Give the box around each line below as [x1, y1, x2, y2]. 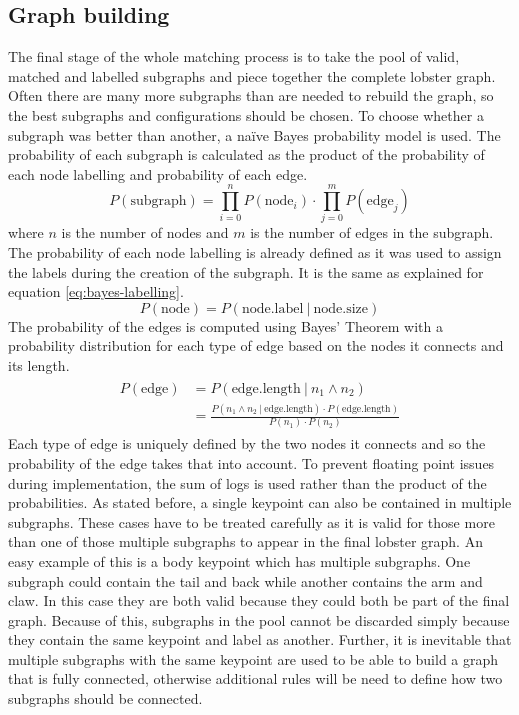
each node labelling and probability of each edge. [8, 163, 308, 184]
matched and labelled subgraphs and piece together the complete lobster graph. [8, 65, 496, 86]
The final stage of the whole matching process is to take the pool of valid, [8, 46, 460, 67]
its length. [8, 355, 70, 376]
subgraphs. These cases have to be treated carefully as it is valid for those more [8, 511, 495, 532]
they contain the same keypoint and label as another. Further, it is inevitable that [8, 629, 512, 650]
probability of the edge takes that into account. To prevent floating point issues [8, 452, 495, 473]
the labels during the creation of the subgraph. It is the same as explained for [8, 261, 484, 282]
